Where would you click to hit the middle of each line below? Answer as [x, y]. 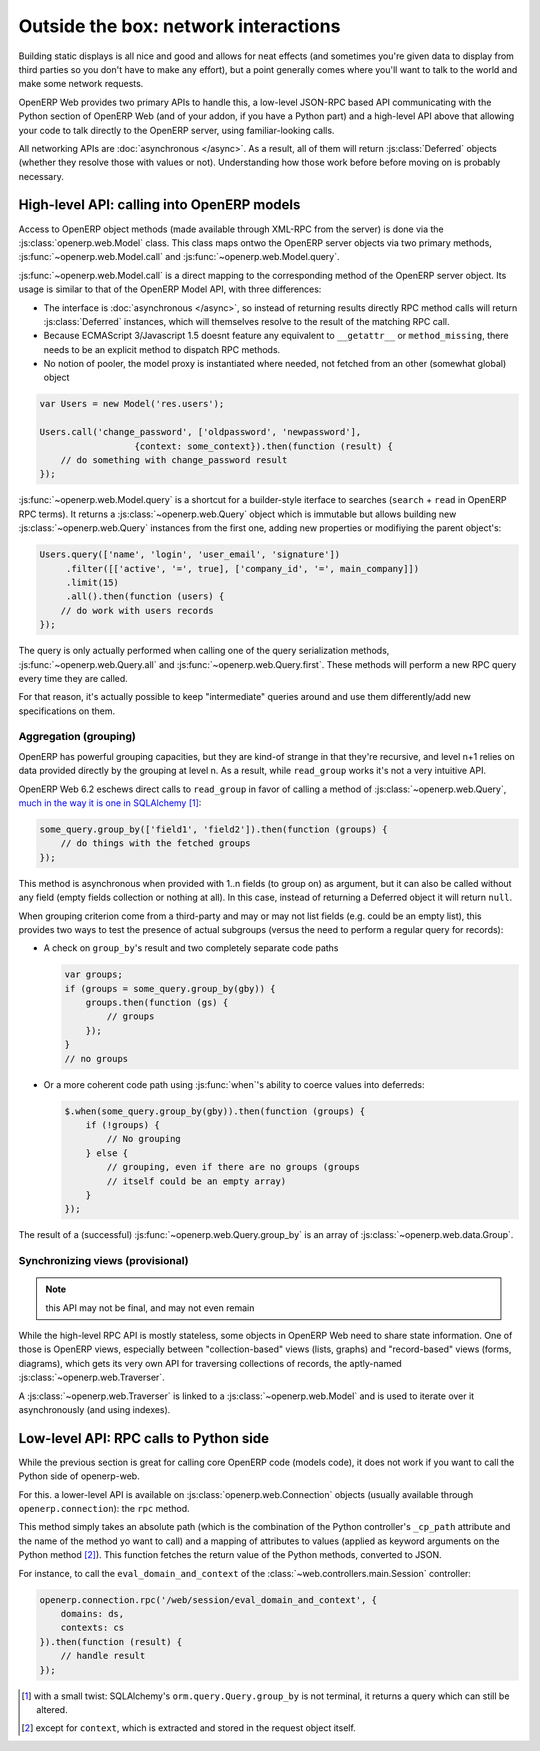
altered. [52, 1709]
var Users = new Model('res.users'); [132, 404]
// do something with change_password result [174, 460]
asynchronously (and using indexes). [94, 1409]
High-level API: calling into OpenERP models [159, 205]
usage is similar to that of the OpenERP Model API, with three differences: [170, 289]
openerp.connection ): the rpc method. [104, 1509]
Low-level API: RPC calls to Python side [144, 1438]
